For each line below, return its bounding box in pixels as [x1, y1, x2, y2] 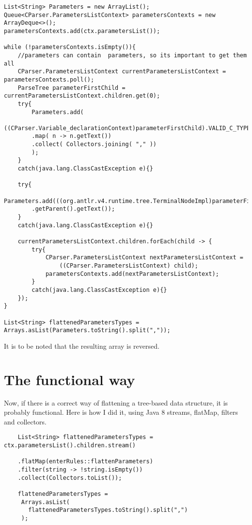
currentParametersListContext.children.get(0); [4, 92, 160, 100]
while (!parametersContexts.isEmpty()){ [4, 44, 136, 51]
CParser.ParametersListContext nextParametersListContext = [45, 254, 243, 261]
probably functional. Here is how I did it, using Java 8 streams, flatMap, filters [4, 407, 238, 417]
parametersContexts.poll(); [4, 76, 94, 83]
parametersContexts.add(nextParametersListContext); [45, 270, 219, 277]
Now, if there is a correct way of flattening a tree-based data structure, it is [4, 397, 228, 407]
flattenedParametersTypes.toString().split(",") [28, 507, 188, 514]
